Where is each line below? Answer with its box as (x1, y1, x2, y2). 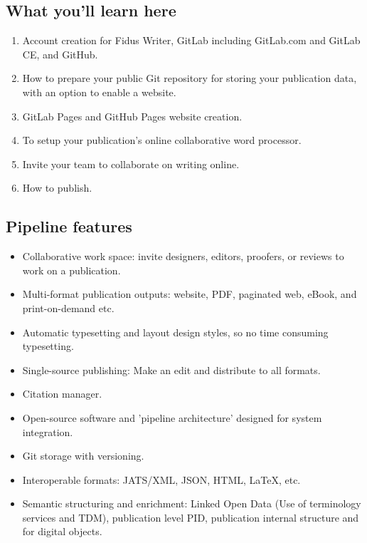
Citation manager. (22, 386, 102, 401)
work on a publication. (22, 262, 121, 277)
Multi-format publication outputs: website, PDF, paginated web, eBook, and (22, 286, 357, 301)
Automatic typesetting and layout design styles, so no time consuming (22, 324, 329, 339)
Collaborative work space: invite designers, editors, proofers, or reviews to (22, 249, 344, 264)
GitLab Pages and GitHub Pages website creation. (22, 108, 243, 123)
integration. (22, 424, 73, 439)
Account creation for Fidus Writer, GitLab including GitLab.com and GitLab (22, 33, 361, 48)
